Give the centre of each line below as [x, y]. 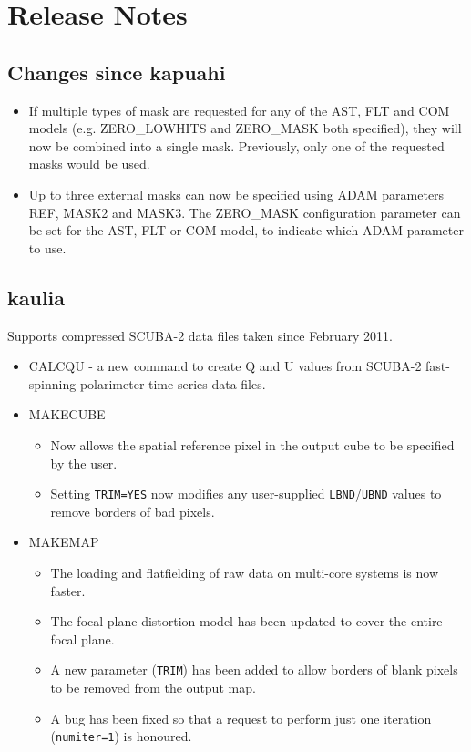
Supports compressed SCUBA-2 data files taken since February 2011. [200, 335]
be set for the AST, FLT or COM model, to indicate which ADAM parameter [246, 230]
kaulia [36, 297]
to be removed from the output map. [153, 687]
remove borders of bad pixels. [133, 511]
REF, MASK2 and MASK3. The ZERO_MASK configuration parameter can [245, 212]
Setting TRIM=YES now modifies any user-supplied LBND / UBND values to [246, 494]
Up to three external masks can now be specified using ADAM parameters [236, 194]
